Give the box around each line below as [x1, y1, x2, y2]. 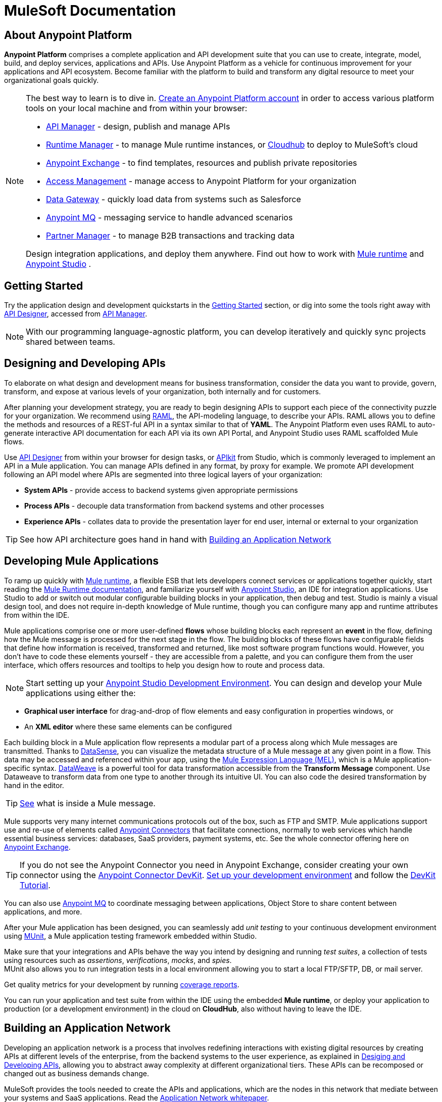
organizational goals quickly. [4, 76, 99, 85]
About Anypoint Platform [4, 28, 132, 41]
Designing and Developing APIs [4, 357, 166, 370]
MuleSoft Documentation [4, 2, 176, 19]
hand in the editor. [4, 780, 64, 790]
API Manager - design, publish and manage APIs [46, 121, 230, 132]
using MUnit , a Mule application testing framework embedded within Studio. [4, 931, 257, 940]
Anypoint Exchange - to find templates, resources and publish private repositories [46, 158, 357, 168]
